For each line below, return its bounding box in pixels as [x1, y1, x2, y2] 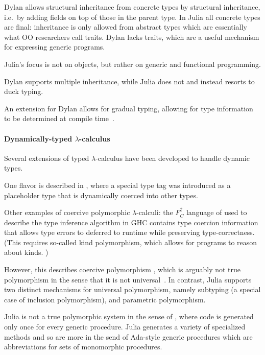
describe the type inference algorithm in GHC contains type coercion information [4, 217, 258, 227]
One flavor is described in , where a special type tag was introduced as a [4, 179, 231, 190]
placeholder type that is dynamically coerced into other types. [4, 190, 198, 200]
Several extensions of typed [4, 152, 89, 163]
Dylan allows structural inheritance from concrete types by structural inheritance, [4, 2, 260, 12]
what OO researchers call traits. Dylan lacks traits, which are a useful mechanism [4, 31, 259, 42]
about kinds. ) [4, 247, 49, 257]
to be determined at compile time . [4, 113, 114, 124]
